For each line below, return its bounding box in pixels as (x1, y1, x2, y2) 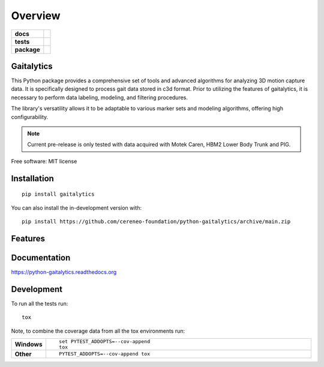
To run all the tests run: (11, 300, 68, 307)
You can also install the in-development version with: (11, 204, 142, 211)
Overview (11, 9, 61, 22)
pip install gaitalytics (22, 191, 95, 198)
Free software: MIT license (11, 157, 77, 165)
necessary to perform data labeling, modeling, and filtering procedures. (11, 94, 188, 101)
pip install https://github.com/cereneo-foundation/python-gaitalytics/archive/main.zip (22, 218, 291, 225)
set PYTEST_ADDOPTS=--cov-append (59, 338, 150, 345)
